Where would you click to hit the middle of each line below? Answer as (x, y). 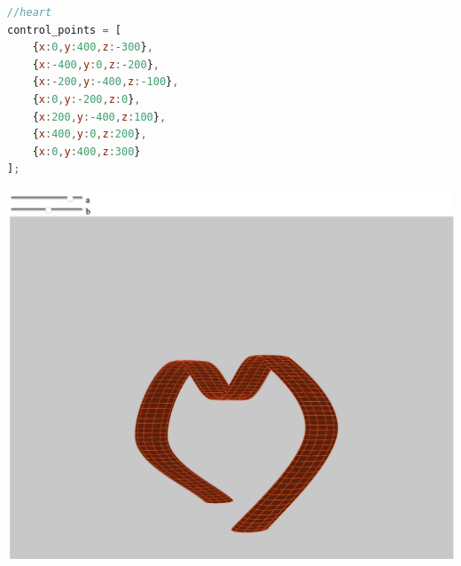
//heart (30, 12)
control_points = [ (64, 30)
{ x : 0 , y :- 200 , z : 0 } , (86, 99)
